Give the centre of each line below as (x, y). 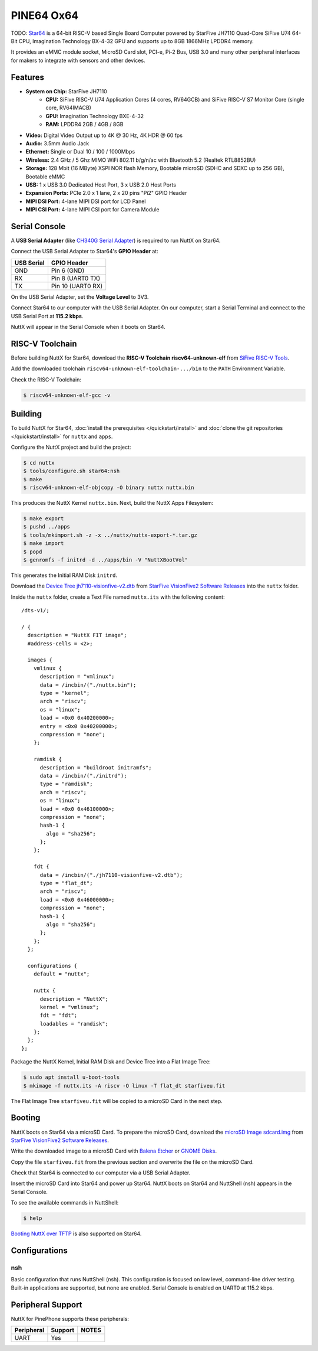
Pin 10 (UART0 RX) (77, 286)
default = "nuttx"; (62, 974)
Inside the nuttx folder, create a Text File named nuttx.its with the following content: (118, 597)
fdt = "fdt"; (59, 1015)
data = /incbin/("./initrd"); (83, 776)
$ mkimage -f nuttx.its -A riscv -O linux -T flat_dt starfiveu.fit (124, 1086)
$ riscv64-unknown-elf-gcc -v (67, 395)
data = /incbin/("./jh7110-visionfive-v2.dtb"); (111, 875)
